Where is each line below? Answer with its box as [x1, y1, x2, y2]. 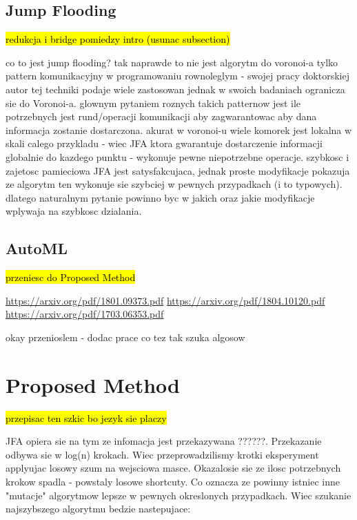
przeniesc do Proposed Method [6, 270, 136, 285]
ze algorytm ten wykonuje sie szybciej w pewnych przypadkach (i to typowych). [6, 177, 343, 191]
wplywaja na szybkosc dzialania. [6, 204, 142, 218]
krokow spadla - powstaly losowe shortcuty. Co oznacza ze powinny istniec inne [6, 474, 340, 488]
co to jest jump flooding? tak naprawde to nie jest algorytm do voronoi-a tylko [6, 55, 338, 69]
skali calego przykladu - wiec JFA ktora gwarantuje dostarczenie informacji [6, 136, 323, 151]
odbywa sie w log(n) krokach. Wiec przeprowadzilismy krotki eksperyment [6, 447, 319, 461]
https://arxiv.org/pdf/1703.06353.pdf [6, 307, 164, 321]
